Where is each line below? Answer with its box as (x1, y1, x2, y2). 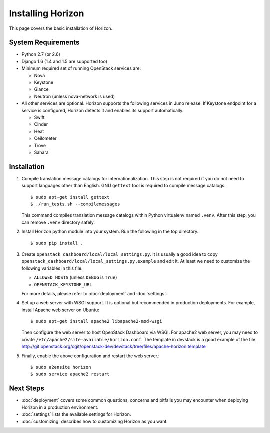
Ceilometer (34, 135, 57, 141)
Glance (34, 86, 49, 92)
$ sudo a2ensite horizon (30, 364, 91, 370)
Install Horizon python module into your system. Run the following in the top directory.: (21, 228, 200, 235)
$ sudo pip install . (30, 240, 83, 246)
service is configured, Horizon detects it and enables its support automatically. (21, 107, 184, 113)
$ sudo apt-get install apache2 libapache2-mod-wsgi (30, 318, 162, 324)
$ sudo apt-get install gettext (30, 194, 110, 200)
